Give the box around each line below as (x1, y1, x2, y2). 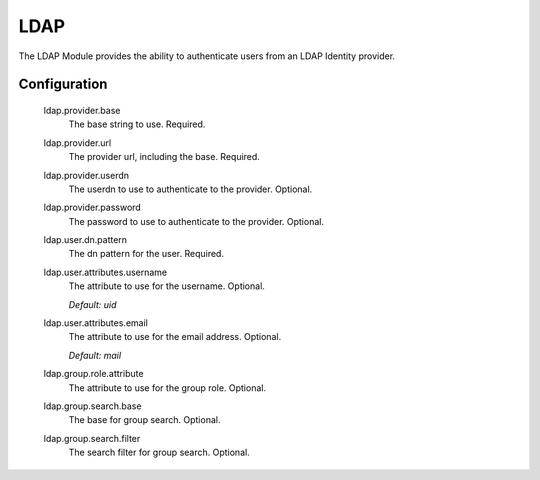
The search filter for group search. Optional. (68, 446, 250, 459)
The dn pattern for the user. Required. (68, 248, 225, 260)
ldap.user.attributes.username (43, 266, 168, 278)
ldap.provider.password (43, 201, 142, 214)
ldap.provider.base (43, 104, 121, 116)
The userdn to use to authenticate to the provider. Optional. (68, 183, 313, 195)
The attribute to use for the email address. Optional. (68, 331, 282, 343)
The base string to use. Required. (68, 118, 206, 130)
